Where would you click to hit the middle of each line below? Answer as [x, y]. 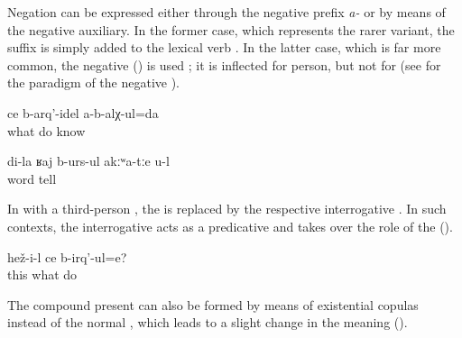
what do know [46, 130]
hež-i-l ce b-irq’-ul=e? [67, 256]
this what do [42, 274]
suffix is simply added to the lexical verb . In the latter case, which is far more [224, 47]
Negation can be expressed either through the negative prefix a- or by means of [226, 12]
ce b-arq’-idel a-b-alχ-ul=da [83, 112]
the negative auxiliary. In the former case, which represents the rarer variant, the [231, 29]
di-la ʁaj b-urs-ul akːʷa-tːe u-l [88, 161]
